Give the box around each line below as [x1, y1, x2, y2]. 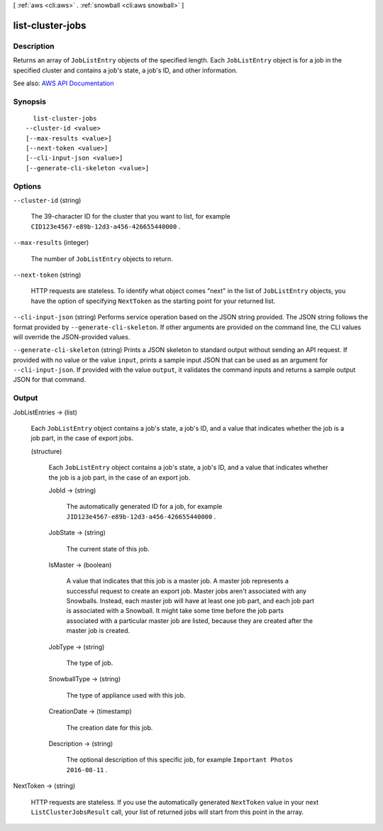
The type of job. [66, 659, 113, 667]
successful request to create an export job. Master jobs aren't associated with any [66, 586, 307, 595]
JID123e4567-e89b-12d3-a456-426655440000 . [66, 512, 216, 521]
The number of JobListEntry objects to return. [30, 254, 173, 263]
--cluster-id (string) [13, 196, 82, 204]
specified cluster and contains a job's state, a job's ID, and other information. [13, 66, 238, 75]
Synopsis [13, 97, 46, 106]
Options [13, 181, 42, 191]
